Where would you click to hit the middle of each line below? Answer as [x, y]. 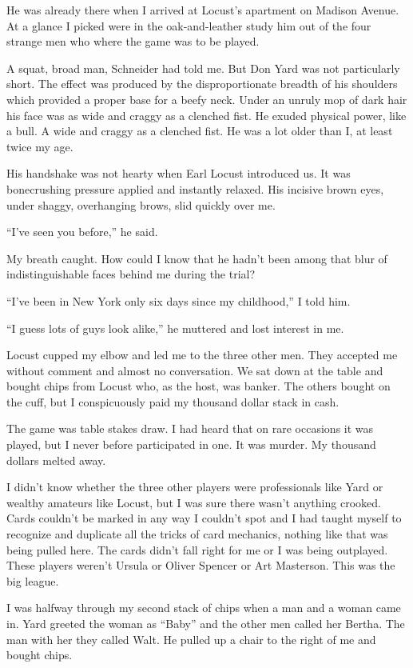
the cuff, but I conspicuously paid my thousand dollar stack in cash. [173, 401]
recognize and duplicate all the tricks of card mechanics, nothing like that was [197, 534]
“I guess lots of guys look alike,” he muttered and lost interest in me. [175, 328]
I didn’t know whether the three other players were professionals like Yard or [195, 487]
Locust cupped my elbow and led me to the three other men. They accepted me [202, 355]
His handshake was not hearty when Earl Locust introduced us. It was [179, 173]
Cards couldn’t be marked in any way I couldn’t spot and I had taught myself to [204, 518]
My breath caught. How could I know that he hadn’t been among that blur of [197, 258]
